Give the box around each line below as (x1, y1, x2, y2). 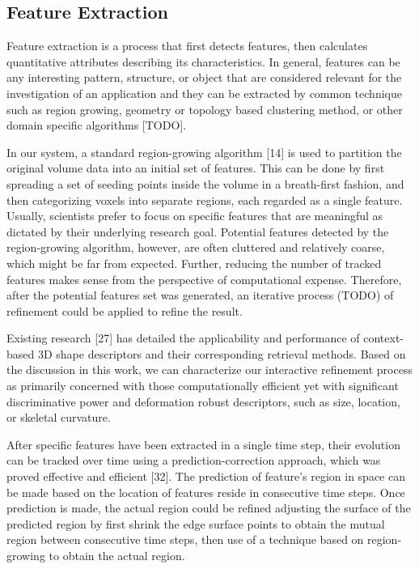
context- (363, 329, 404, 346)
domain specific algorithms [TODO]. (6, 117, 187, 134)
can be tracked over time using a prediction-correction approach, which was (6, 452, 381, 469)
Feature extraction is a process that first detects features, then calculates (6, 37, 368, 54)
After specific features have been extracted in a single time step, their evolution (6, 435, 400, 452)
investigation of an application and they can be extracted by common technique (6, 84, 402, 101)
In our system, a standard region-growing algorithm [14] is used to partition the (6, 143, 402, 160)
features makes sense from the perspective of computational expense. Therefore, (6, 270, 402, 287)
